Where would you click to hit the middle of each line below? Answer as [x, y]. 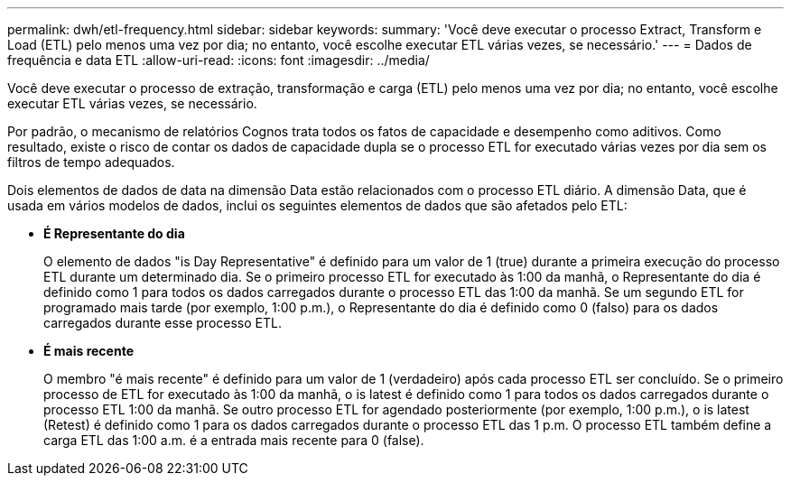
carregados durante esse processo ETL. [163, 323]
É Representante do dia [114, 233]
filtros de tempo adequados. [91, 162]
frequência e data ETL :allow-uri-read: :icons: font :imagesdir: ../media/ [219, 60]
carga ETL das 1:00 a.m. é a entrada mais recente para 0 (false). [234, 440]
